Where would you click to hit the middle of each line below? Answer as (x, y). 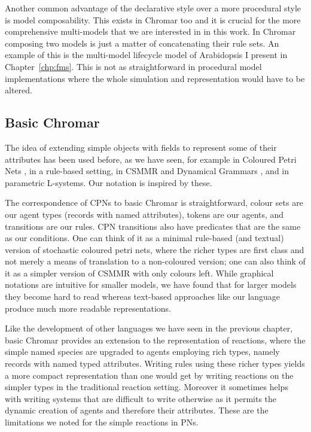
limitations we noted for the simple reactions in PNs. (102, 422)
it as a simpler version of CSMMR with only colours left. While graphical (139, 273)
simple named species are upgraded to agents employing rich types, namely (142, 352)
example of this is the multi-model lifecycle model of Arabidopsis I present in (146, 55)
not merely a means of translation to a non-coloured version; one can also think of (155, 261)
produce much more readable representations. (88, 308)
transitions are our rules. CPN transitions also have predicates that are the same (153, 226)
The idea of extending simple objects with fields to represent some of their (141, 147)
